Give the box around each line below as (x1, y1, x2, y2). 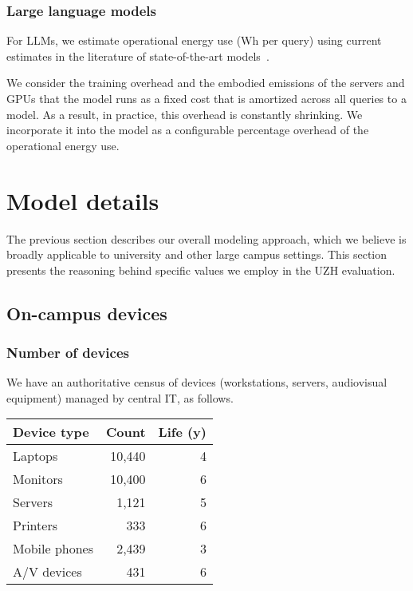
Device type (13, 422, 89, 442)
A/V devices (13, 562, 82, 581)
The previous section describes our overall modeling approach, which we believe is (6, 230, 407, 247)
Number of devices (6, 342, 129, 362)
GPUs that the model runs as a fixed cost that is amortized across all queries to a (6, 90, 407, 106)
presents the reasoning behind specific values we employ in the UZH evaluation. (6, 261, 395, 278)
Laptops (13, 446, 58, 466)
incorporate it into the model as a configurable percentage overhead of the (6, 121, 369, 138)
